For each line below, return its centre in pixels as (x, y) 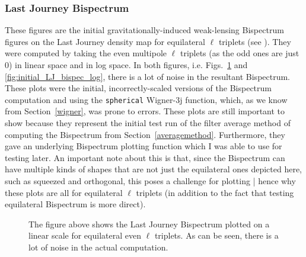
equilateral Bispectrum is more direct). (75, 204)
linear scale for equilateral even (85, 235)
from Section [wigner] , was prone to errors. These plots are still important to (145, 111)
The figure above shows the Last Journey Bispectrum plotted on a (149, 224)
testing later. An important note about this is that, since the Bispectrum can (145, 157)
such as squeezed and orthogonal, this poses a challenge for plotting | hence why (150, 181)
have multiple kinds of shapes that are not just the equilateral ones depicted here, (154, 169)
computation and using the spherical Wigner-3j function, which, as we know (146, 99)
